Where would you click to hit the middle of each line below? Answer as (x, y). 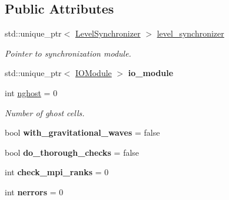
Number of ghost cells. (45, 112)
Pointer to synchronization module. (68, 53)
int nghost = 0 (31, 92)
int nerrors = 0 (34, 191)
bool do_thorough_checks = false (72, 152)
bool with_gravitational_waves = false (82, 132)
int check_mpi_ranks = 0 (57, 172)
